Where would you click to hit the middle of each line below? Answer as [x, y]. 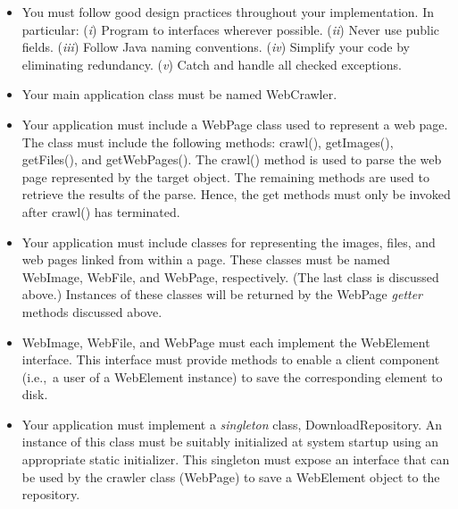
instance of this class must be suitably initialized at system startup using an [230, 442]
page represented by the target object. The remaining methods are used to [225, 176]
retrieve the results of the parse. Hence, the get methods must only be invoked [236, 194]
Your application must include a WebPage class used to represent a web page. [235, 124]
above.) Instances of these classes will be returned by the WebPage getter [222, 294]
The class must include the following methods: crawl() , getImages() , [208, 142]
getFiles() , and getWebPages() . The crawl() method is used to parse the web [232, 159]
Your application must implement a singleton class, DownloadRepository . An [232, 424]
